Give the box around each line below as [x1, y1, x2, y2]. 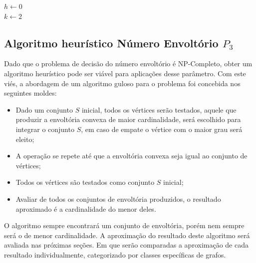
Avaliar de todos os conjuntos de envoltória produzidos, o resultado [15, 193, 221, 204]
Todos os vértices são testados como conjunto [15, 177, 155, 187]
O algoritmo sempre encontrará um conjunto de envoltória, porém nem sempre [4, 220, 245, 231]
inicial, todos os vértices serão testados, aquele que [81, 104, 237, 115]
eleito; [15, 133, 34, 144]
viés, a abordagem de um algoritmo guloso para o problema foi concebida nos [4, 78, 241, 88]
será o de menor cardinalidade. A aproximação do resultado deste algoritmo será [4, 230, 250, 240]
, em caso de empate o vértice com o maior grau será [81, 124, 243, 134]
